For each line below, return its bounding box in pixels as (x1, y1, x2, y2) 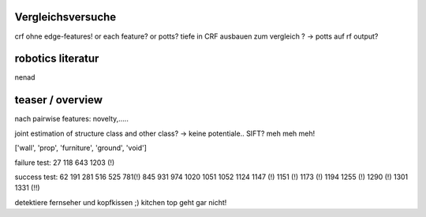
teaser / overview (14, 93, 103, 107)
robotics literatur (14, 52, 99, 65)
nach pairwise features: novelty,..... (14, 114, 129, 124)
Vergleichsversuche (14, 10, 117, 24)
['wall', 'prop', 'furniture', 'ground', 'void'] (14, 143, 148, 153)
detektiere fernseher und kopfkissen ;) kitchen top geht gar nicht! (14, 197, 227, 207)
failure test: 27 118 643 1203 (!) (14, 158, 115, 167)
